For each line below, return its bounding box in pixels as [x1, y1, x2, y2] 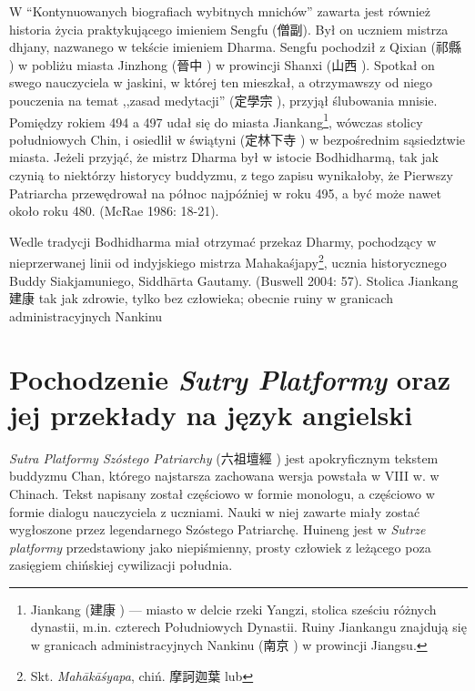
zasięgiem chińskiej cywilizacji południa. [9, 555, 233, 574]
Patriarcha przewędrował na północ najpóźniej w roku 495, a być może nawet [9, 183, 441, 202]
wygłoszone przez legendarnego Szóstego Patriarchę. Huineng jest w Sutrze [9, 520, 426, 539]
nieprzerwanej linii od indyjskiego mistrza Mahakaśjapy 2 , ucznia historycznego [9, 250, 447, 272]
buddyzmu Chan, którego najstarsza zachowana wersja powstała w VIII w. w [9, 466, 440, 485]
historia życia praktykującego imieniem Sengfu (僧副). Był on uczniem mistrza [9, 19, 449, 38]
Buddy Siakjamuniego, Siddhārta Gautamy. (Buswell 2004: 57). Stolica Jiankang [9, 270, 459, 290]
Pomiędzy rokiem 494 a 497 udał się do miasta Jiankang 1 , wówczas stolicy [9, 109, 423, 131]
